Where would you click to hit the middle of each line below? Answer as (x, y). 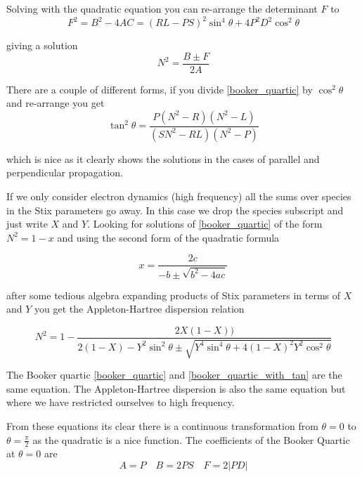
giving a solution (42, 45)
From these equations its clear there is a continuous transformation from (162, 425)
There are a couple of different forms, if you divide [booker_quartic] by (160, 89)
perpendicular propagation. (65, 172)
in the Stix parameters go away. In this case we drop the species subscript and (175, 210)
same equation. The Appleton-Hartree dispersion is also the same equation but (176, 388)
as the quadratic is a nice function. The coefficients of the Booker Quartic (191, 439)
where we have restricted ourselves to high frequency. (121, 402)
